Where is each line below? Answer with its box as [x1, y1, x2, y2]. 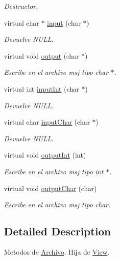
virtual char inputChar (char [4, 117, 90, 127]
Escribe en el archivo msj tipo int [4, 166, 104, 176]
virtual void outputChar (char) [4, 183, 97, 193]
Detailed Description [4, 224, 111, 239]
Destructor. [4, 1, 38, 11]
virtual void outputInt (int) [4, 150, 86, 160]
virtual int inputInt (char [4, 83, 79, 94]
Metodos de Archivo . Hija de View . [4, 246, 110, 257]
